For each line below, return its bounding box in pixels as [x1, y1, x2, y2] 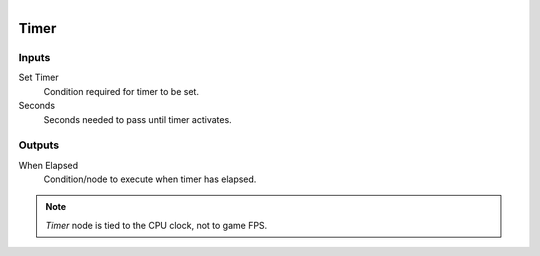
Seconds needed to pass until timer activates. [43, 113, 232, 125]
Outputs [18, 138, 60, 152]
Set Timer [18, 71, 59, 84]
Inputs [18, 50, 51, 64]
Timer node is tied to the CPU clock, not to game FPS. [45, 219, 268, 231]
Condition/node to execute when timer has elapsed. [43, 173, 257, 185]
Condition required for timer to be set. [43, 85, 200, 97]
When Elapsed [18, 159, 79, 171]
